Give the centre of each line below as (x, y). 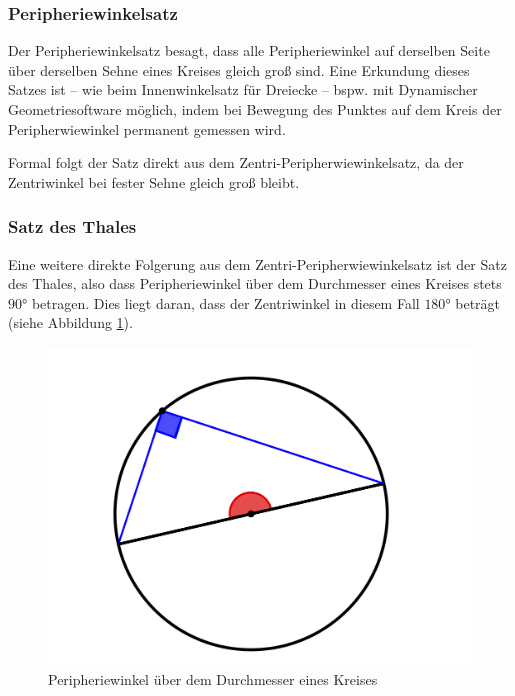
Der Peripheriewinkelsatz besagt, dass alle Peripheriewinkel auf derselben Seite (249, 50)
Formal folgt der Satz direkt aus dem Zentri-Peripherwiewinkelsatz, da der (236, 162)
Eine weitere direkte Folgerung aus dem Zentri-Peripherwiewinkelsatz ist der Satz (257, 263)
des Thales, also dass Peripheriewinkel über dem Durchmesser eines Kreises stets (255, 283)
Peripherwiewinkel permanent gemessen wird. (147, 128)
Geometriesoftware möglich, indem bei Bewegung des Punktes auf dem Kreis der (255, 109)
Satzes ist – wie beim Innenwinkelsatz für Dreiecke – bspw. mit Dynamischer (243, 89)
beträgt (478, 302)
